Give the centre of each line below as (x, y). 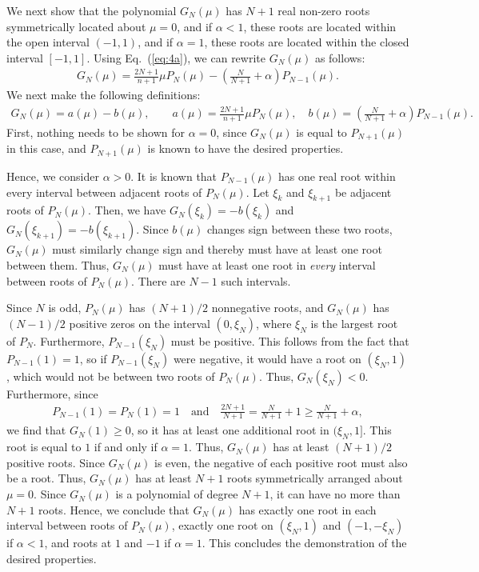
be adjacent (363, 192)
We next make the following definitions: (104, 95)
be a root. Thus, (46, 478)
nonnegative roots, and (267, 308)
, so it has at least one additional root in (230, 430)
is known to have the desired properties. (245, 148)
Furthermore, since (52, 393)
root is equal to (44, 447)
